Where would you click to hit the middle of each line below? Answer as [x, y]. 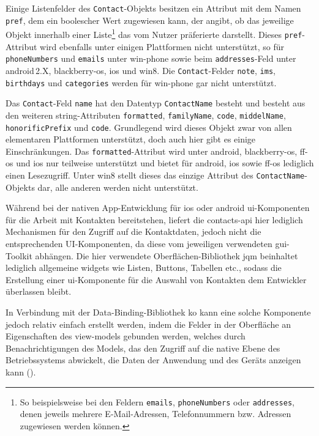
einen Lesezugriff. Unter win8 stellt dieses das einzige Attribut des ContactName [155, 175]
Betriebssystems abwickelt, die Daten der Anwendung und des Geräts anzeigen [153, 360]
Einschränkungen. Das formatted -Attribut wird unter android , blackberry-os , [152, 151]
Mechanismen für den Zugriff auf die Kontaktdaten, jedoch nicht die [133, 231]
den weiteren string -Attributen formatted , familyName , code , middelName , [146, 115]
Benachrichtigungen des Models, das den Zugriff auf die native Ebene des [143, 348]
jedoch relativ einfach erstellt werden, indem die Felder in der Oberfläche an [148, 324]
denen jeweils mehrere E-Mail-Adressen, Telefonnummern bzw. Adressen [156, 414]
